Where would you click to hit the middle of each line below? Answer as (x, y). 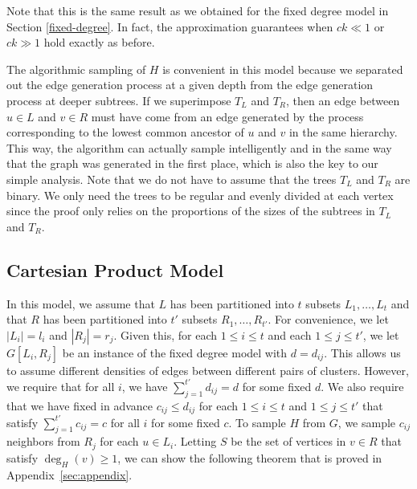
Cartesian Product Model (115, 269)
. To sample (257, 422)
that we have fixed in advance (80, 405)
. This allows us (362, 352)
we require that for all (61, 386)
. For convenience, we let (328, 319)
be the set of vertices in (288, 441)
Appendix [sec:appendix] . (69, 474)
